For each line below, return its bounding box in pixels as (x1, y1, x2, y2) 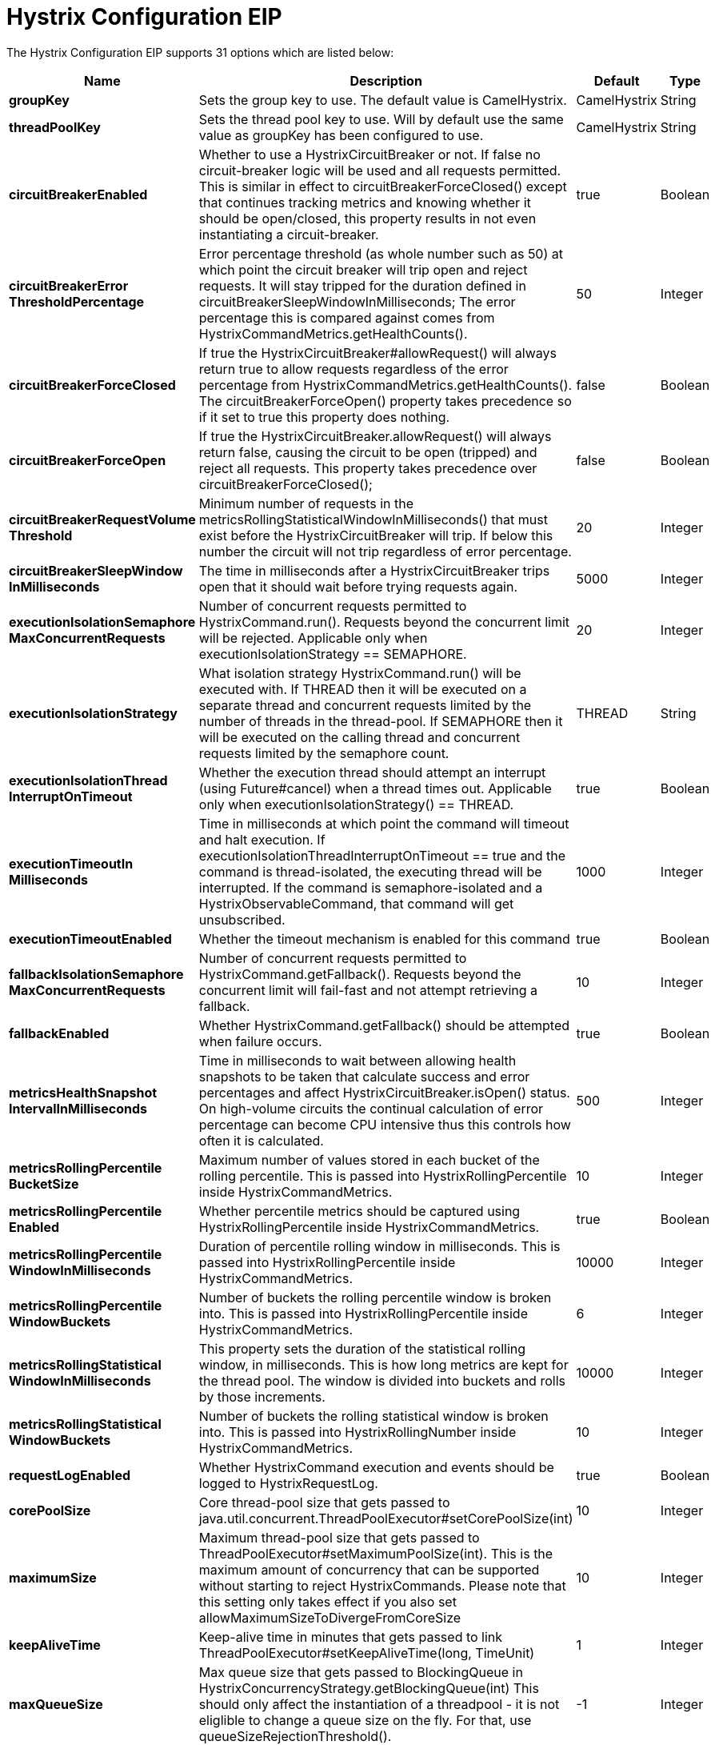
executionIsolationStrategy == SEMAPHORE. (198, 645, 467, 662)
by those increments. (198, 1388, 326, 1405)
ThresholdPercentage (9, 293, 145, 310)
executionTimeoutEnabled (9, 930, 172, 947)
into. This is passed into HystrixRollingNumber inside (198, 1423, 517, 1440)
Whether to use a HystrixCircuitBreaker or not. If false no (198, 146, 541, 162)
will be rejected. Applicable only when (198, 629, 428, 646)
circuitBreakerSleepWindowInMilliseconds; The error (198, 293, 516, 310)
